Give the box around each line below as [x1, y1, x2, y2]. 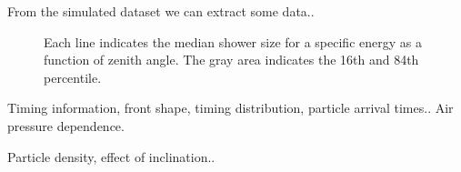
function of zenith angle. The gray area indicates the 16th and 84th [44, 50, 419, 69]
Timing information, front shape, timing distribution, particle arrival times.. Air [7, 98, 454, 117]
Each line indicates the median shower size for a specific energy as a [44, 32, 422, 51]
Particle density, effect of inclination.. [7, 147, 215, 166]
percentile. [44, 67, 102, 86]
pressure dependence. [7, 116, 125, 135]
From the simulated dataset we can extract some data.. [7, 2, 315, 20]
